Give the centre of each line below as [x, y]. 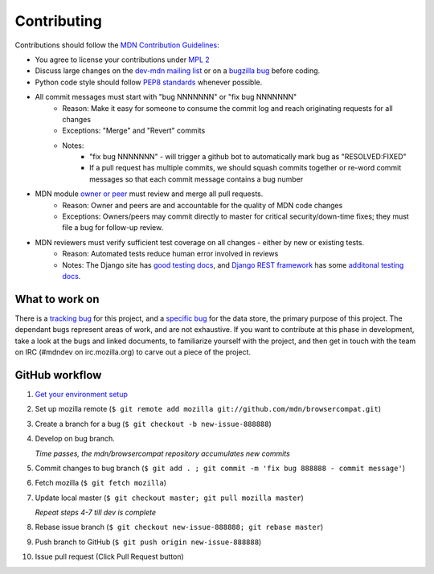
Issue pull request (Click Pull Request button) [109, 557]
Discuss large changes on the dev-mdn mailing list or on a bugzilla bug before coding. [178, 71]
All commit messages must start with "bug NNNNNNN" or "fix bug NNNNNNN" [166, 97]
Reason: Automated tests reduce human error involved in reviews [170, 254]
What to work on [57, 299]
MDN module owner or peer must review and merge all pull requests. [149, 194]
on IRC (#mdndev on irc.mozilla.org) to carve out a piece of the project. [133, 352]
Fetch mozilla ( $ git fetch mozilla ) [101, 483]
